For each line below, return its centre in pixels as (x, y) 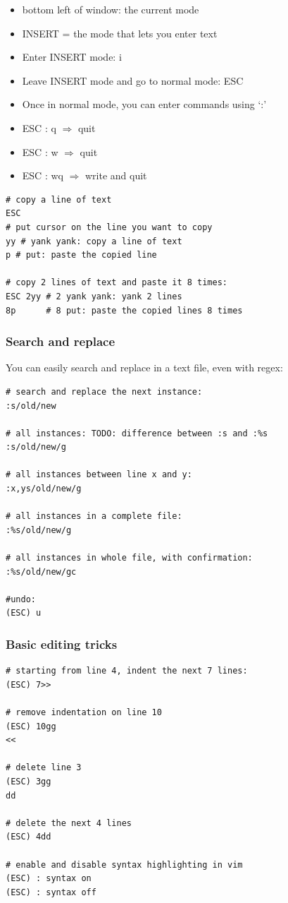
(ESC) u (24, 613)
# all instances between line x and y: (99, 475)
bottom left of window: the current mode (111, 9)
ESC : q (39, 127)
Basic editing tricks (62, 644)
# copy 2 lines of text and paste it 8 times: (117, 283)
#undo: (21, 599)
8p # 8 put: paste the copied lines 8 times (124, 310)
